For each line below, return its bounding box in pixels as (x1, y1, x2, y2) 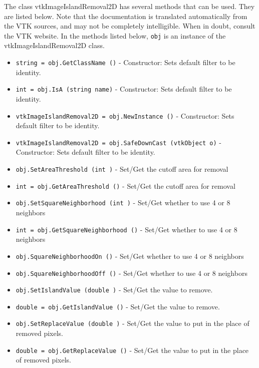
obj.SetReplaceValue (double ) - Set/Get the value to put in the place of (16, 318, 249, 328)
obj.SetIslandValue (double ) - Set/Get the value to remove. (16, 284, 213, 295)
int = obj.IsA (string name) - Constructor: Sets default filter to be (16, 84, 232, 94)
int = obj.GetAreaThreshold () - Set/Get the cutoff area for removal (16, 180, 235, 191)
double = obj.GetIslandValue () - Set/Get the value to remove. (16, 301, 220, 311)
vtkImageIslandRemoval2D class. (4, 40, 105, 51)
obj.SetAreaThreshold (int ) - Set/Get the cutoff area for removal (16, 164, 228, 174)
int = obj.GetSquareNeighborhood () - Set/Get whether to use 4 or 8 (16, 224, 237, 234)
